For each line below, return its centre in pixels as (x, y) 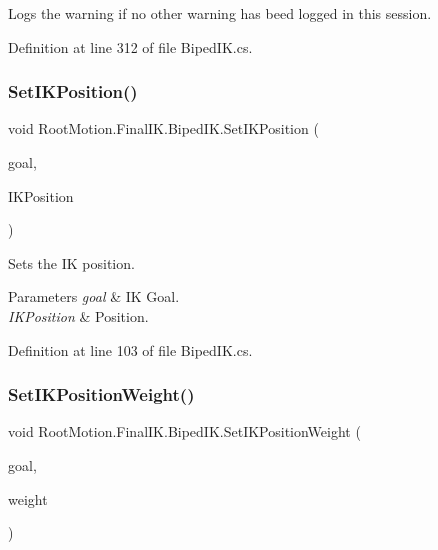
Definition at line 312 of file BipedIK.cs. (130, 46)
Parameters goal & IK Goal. (94, 296)
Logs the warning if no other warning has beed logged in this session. (220, 13)
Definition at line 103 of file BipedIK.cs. (130, 349)
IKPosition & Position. (78, 315)
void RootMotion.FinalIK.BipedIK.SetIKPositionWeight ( (184, 431)
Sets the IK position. (71, 262)
